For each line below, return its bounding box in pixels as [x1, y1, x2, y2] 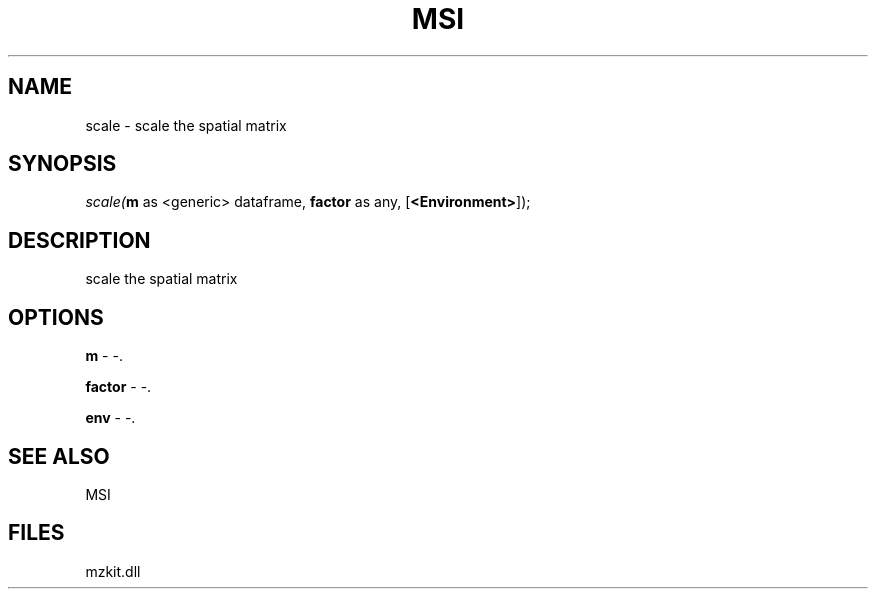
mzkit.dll [85, 562, 141, 580]
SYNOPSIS [8, 151, 117, 177]
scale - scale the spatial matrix [85, 116, 287, 134]
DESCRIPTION [8, 227, 151, 253]
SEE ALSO [8, 443, 110, 469]
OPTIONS [8, 304, 104, 330]
